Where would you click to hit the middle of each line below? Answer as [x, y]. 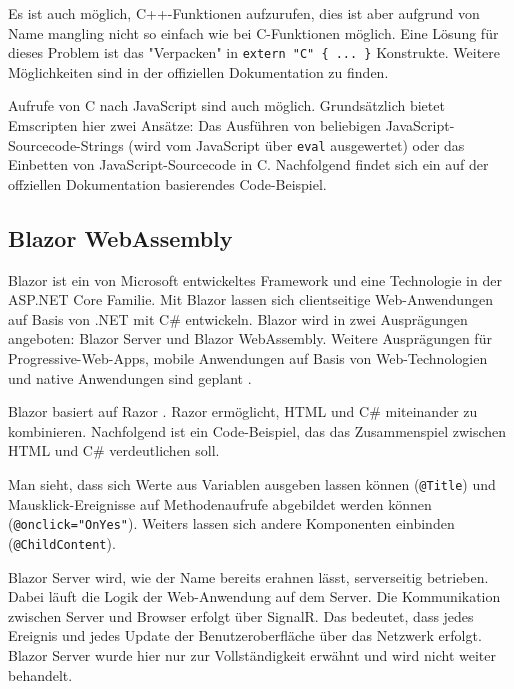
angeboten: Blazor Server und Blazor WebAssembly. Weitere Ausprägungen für [250, 338]
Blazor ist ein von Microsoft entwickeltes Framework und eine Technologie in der [255, 279]
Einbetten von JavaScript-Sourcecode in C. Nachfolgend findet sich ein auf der [248, 164]
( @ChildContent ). [62, 542]
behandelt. [40, 674]
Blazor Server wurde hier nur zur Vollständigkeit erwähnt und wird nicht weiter [252, 654]
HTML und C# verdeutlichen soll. [114, 450]
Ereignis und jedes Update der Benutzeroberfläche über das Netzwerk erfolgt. [245, 635]
